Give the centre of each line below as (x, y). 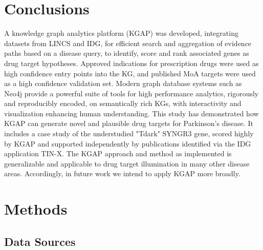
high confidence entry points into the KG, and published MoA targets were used (130, 73)
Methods (36, 209)
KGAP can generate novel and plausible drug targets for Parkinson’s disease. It (129, 123)
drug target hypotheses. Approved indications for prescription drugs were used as (131, 63)
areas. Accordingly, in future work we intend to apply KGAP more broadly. (122, 173)
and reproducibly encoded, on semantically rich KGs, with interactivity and (123, 103)
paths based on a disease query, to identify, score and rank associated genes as (127, 53)
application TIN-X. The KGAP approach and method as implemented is (118, 153)
